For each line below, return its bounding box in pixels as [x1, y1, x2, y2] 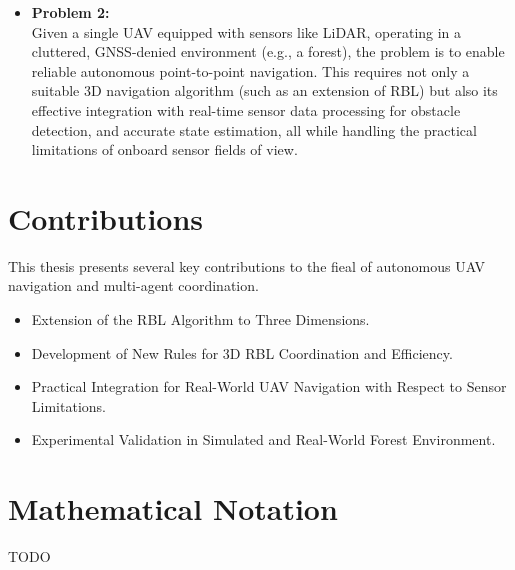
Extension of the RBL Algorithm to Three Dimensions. [31, 309, 370, 330]
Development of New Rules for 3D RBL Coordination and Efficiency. [31, 342, 453, 363]
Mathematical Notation [8, 488, 338, 529]
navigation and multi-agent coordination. [8, 275, 259, 296]
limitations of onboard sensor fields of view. [31, 139, 298, 160]
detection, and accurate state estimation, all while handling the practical [31, 119, 477, 140]
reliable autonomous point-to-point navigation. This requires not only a [31, 60, 470, 81]
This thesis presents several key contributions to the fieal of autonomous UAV [8, 255, 486, 276]
